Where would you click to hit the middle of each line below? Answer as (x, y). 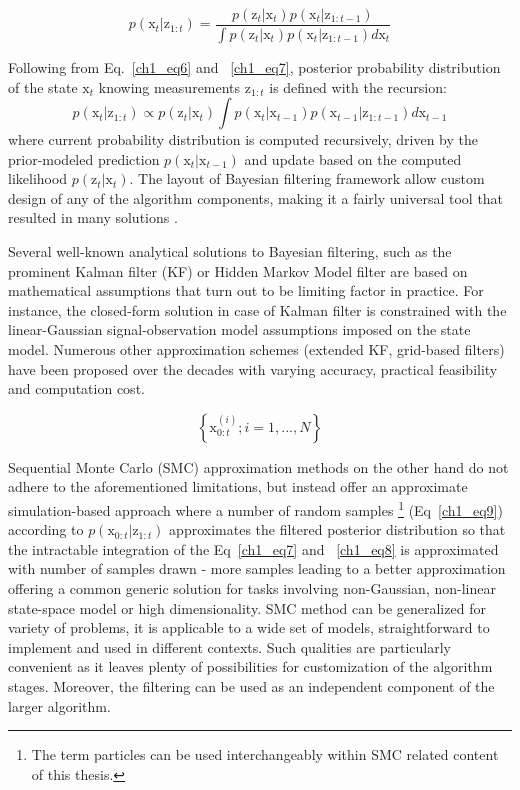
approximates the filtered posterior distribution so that (337, 529)
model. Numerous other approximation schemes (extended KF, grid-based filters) (256, 349)
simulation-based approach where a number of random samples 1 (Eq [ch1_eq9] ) (255, 508)
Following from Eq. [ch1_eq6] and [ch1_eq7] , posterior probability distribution (254, 66)
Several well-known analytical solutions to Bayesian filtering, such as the (230, 251)
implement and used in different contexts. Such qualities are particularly (229, 646)
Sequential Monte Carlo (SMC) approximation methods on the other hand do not (258, 466)
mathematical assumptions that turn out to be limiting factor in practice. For (246, 290)
